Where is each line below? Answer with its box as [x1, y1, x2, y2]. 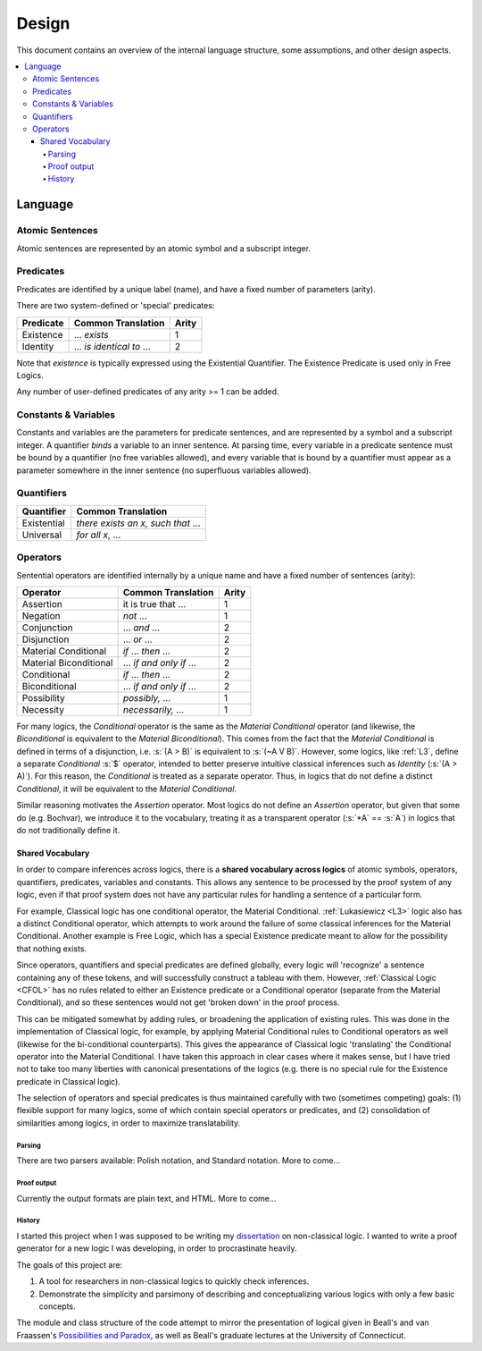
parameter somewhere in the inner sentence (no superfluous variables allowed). [16, 465, 312, 476]
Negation [21, 609, 62, 621]
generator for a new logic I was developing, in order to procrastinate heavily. [16, 1243, 298, 1254]
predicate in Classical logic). [16, 1076, 120, 1086]
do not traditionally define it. [16, 825, 120, 836]
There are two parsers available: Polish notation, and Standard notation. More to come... [16, 1155, 341, 1166]
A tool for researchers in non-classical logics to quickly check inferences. [38, 1276, 310, 1287]
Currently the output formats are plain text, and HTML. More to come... [16, 1193, 277, 1203]
